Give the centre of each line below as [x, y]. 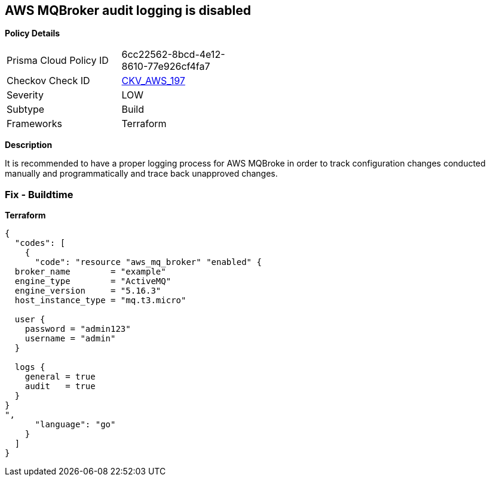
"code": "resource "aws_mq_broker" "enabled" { [148, 262]
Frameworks [34, 124]
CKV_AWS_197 [153, 81]
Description [29, 145]
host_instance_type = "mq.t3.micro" [100, 300]
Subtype [26, 110]
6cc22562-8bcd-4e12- [173, 55]
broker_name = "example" [90, 272]
